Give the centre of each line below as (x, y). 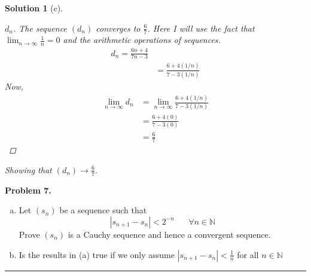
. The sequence (40, 28)
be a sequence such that (103, 210)
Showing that (28, 169)
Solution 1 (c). (34, 8)
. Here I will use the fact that (201, 28)
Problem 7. (28, 190)
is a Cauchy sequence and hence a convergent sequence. (169, 234)
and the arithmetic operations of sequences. (142, 40)
